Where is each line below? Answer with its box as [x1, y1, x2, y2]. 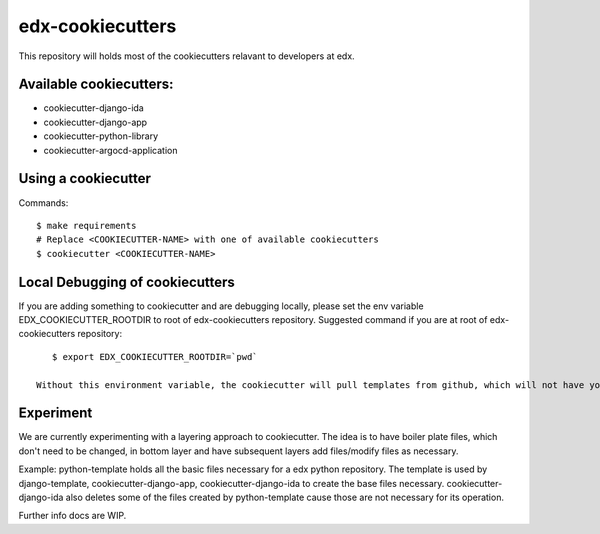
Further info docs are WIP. [18, 510, 127, 522]
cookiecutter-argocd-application [43, 144, 178, 156]
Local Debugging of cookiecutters [18, 273, 235, 290]
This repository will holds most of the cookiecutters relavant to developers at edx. [18, 50, 355, 62]
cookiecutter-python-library [43, 130, 159, 142]
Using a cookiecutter [18, 170, 152, 187]
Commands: [18, 196, 69, 209]
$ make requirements [36, 220, 137, 231]
